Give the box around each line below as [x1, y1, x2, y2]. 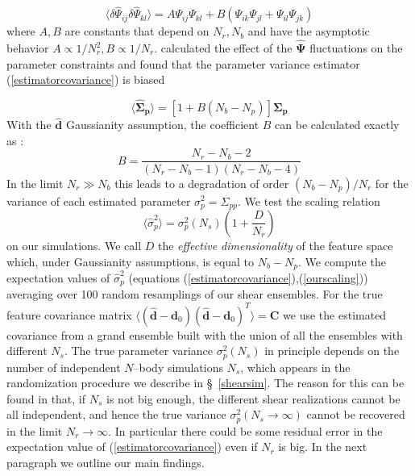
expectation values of [6, 269, 110, 286]
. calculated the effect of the [154, 40, 293, 56]
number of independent [6, 358, 121, 375]
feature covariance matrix [6, 306, 132, 323]
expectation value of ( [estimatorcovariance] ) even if [6, 438, 258, 455]
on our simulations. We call [6, 236, 142, 253]
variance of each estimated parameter [6, 192, 191, 209]
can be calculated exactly [275, 116, 400, 133]
